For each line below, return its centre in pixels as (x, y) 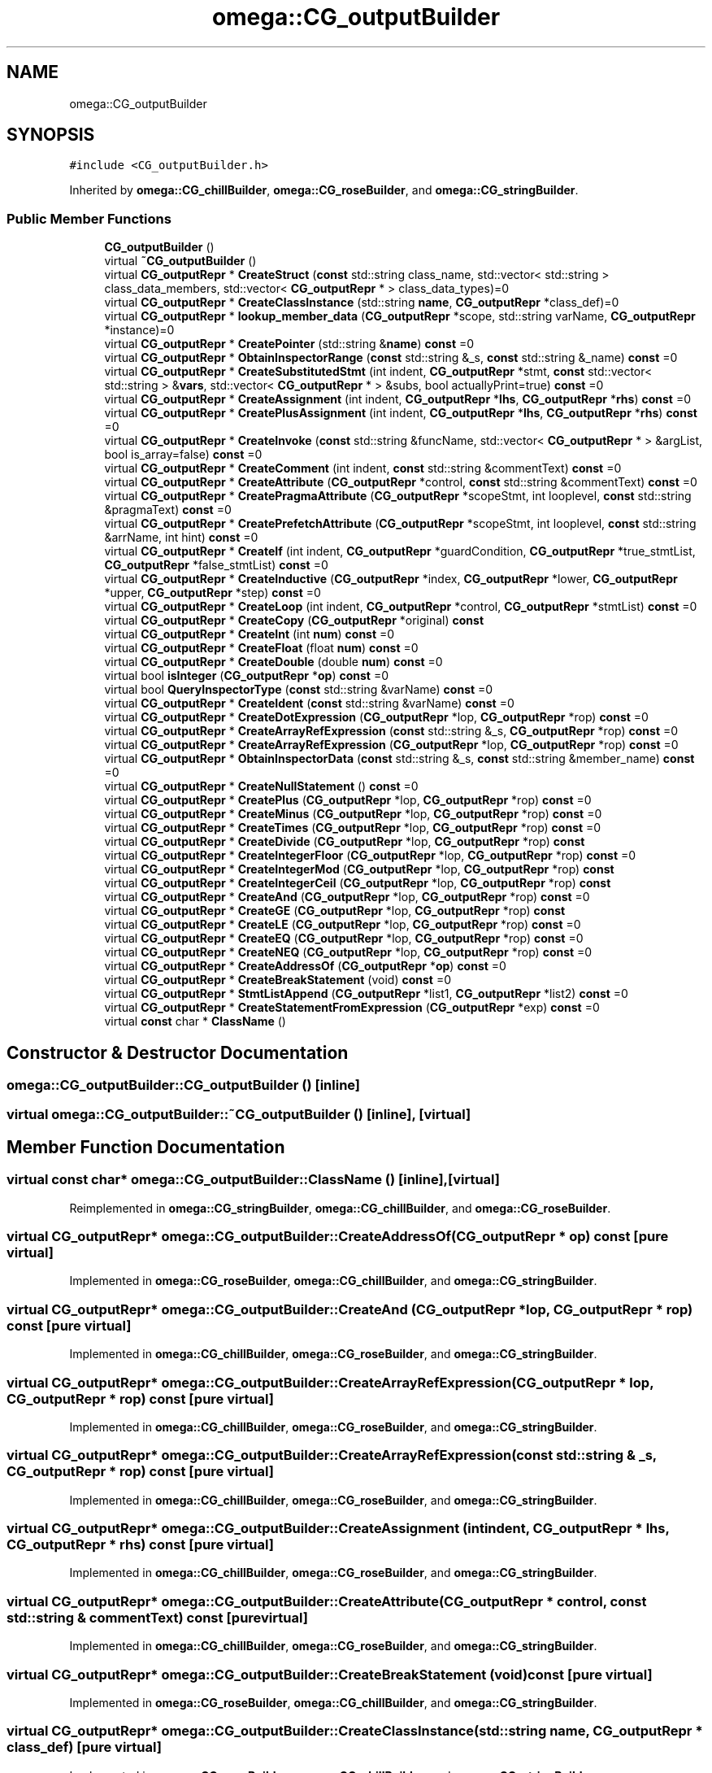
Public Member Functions (89, 218)
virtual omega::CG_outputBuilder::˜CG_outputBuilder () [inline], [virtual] (239, 1115)
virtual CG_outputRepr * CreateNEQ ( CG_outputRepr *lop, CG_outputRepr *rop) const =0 (348, 952)
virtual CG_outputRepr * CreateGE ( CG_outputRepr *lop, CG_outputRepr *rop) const (335, 911)
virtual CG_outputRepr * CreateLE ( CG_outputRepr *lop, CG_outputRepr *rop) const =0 (343, 925)
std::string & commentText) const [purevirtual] (157, 1617)
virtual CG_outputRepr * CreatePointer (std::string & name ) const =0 (289, 344)
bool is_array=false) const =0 (183, 455)
